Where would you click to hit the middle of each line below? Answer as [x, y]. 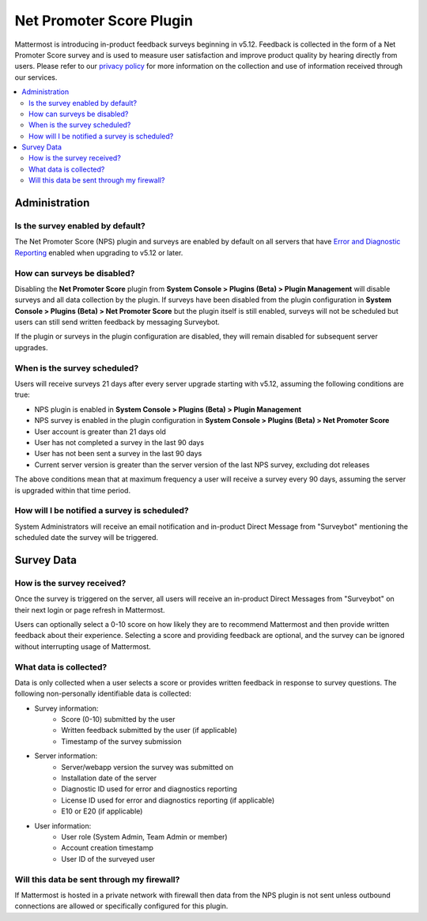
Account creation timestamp [108, 848]
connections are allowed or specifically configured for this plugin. [121, 906]
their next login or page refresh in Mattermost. [90, 610]
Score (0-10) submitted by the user [118, 719]
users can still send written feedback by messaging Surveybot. [117, 322]
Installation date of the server [109, 778]
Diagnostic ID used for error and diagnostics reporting [149, 789]
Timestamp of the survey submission [121, 741]
